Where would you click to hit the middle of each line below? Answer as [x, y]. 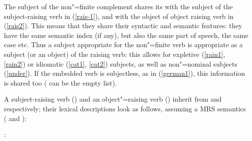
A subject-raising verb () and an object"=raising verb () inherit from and [113, 99]
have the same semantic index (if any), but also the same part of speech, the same [126, 35]
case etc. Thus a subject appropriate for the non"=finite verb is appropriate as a [123, 44]
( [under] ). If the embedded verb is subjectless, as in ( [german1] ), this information [125, 73]
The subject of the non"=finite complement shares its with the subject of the [118, 6]
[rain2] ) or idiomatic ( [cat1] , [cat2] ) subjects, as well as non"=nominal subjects [121, 63]
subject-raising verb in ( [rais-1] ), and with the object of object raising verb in [119, 16]
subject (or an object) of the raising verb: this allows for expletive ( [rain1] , [115, 54]
